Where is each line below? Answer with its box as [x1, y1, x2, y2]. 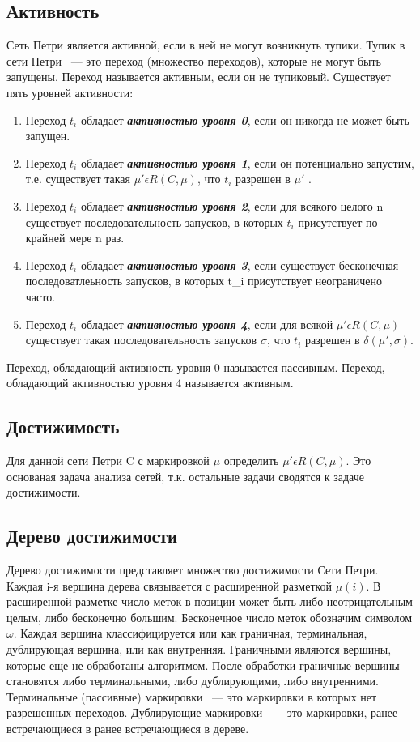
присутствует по [298, 213, 378, 230]
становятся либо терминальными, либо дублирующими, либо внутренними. [6, 672, 379, 689]
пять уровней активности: [6, 83, 134, 100]
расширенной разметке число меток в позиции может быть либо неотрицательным [6, 593, 413, 610]
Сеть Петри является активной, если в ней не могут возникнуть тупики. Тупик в [6, 36, 405, 53]
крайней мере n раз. [25, 229, 125, 246]
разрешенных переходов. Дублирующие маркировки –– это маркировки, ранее [6, 704, 398, 721]
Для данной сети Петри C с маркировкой [6, 452, 210, 469]
